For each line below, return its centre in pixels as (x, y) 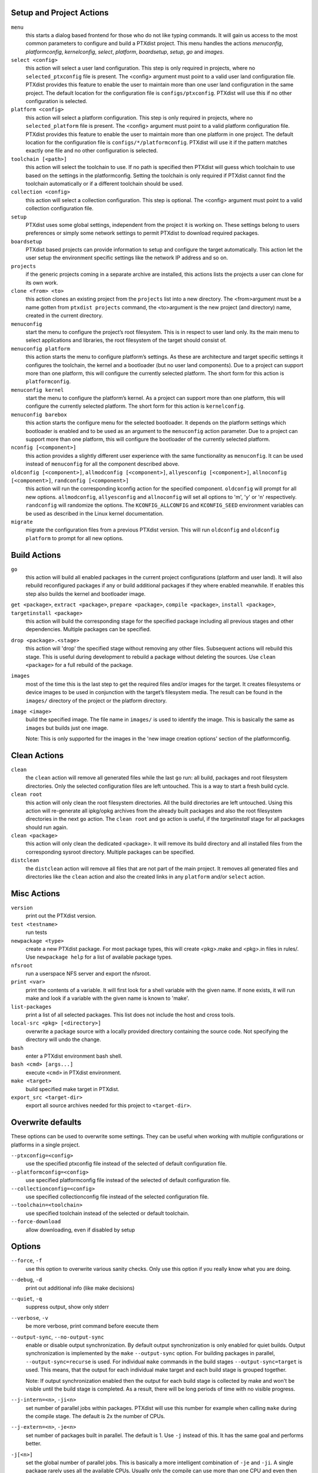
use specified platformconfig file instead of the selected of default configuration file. (128, 1180)
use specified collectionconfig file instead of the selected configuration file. (117, 1197)
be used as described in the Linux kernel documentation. (95, 513)
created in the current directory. (64, 316)
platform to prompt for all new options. (74, 538)
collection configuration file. (59, 209)
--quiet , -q (26, 1299)
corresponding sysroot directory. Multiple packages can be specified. (110, 852)
